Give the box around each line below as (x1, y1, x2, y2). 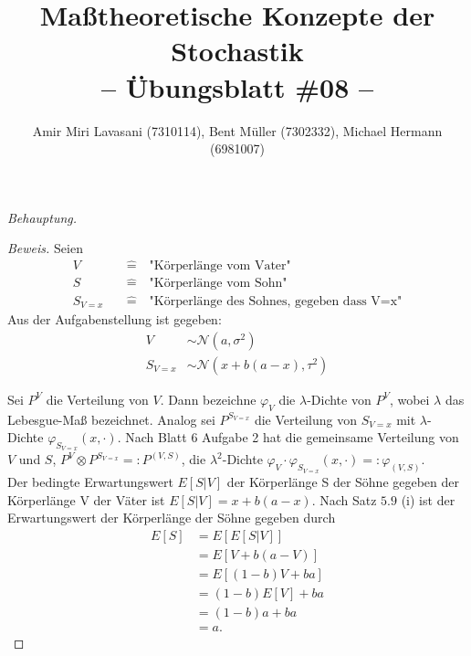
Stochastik (171, 32, 304, 69)
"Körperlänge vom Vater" (149, 259, 291, 273)
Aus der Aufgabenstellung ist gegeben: (7, 310, 222, 329)
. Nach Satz (311, 490, 377, 509)
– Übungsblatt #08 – (100, 68, 374, 105)
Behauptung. (7, 207, 78, 227)
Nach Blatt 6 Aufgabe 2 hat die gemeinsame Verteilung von (125, 428, 459, 447)
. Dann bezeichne (160, 389, 256, 408)
